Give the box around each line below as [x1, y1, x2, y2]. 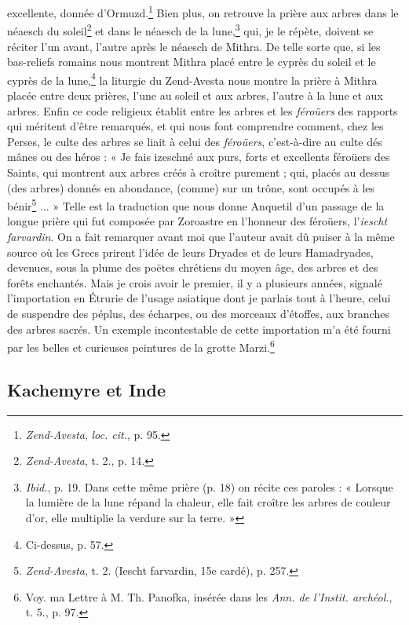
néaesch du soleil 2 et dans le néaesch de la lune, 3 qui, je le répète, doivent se [7, 20, 374, 38]
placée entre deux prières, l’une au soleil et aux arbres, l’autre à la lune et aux [7, 86, 383, 103]
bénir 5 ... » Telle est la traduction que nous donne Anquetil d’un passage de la [7, 196, 385, 214]
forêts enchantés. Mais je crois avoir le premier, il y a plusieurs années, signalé [7, 274, 382, 291]
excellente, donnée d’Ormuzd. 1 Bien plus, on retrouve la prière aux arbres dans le [7, 2, 399, 20]
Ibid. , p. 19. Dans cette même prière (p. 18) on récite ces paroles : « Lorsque [25, 478, 393, 495]
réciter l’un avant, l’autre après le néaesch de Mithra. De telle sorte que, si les [7, 38, 381, 54]
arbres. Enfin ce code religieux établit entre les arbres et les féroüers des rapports [7, 102, 398, 119]
